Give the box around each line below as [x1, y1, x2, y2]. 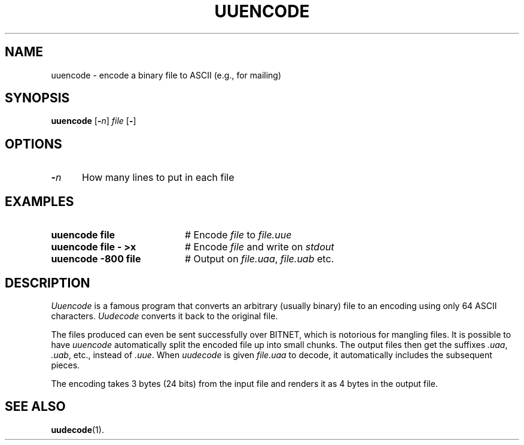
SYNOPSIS [5, 90, 70, 106]
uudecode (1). [51, 424, 104, 435]
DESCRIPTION [5, 275, 90, 290]
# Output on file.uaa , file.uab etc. [184, 253, 334, 265]
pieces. [51, 359, 80, 370]
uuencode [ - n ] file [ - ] [51, 116, 136, 126]
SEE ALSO [5, 399, 66, 414]
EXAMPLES [5, 193, 74, 209]
